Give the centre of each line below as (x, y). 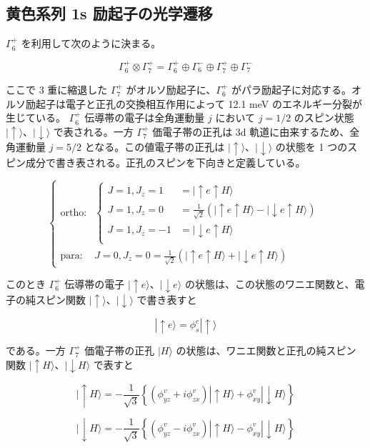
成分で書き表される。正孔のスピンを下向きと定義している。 (165, 162)
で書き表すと (167, 299)
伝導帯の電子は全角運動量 (145, 118)
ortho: (74, 213)
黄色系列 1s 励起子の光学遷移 (109, 13)
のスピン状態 (324, 118)
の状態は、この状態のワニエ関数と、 (270, 284)
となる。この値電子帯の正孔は (155, 147)
